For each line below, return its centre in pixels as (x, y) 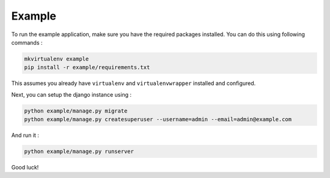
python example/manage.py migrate (76, 111)
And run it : (25, 135)
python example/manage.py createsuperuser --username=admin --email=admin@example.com (158, 120)
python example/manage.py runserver (79, 152)
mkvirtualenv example (57, 59)
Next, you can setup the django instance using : (71, 94)
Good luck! (25, 168)
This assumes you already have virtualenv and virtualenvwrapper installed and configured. (134, 83)
